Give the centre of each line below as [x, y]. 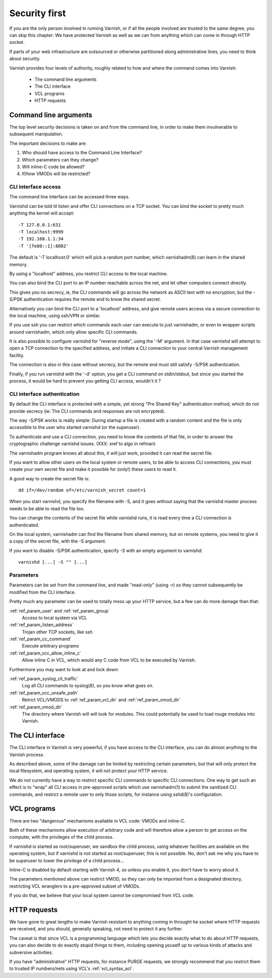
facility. [17, 355]
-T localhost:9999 [41, 232]
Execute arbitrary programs [50, 646]
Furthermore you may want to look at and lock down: [64, 669]
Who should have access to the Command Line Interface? [82, 153]
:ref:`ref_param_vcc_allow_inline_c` [45, 653]
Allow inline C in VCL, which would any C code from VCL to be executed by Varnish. [109, 660]
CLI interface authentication [45, 394]
